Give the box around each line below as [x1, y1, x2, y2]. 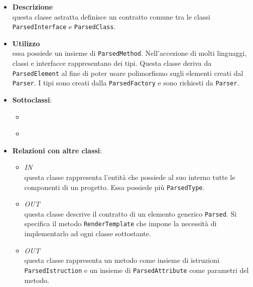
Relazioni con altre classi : [12, 145, 102, 155]
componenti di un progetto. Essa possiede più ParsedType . [24, 181, 205, 192]
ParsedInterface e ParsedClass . [12, 21, 116, 32]
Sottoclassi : [12, 94, 52, 105]
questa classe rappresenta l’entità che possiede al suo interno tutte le [24, 171, 235, 182]
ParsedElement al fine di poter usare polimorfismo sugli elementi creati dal [12, 67, 243, 78]
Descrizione [12, 2, 53, 12]
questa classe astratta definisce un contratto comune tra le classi [12, 11, 210, 22]
